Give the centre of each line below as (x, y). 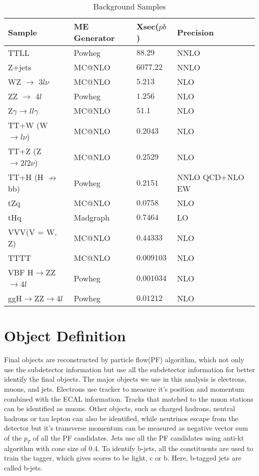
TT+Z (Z (25, 151)
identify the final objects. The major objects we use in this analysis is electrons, (126, 379)
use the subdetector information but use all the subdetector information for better (129, 369)
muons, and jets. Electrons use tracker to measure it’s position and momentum (124, 388)
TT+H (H (26, 177)
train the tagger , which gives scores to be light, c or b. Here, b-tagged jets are (123, 458)
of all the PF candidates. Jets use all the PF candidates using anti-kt (138, 437)
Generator (94, 38)
